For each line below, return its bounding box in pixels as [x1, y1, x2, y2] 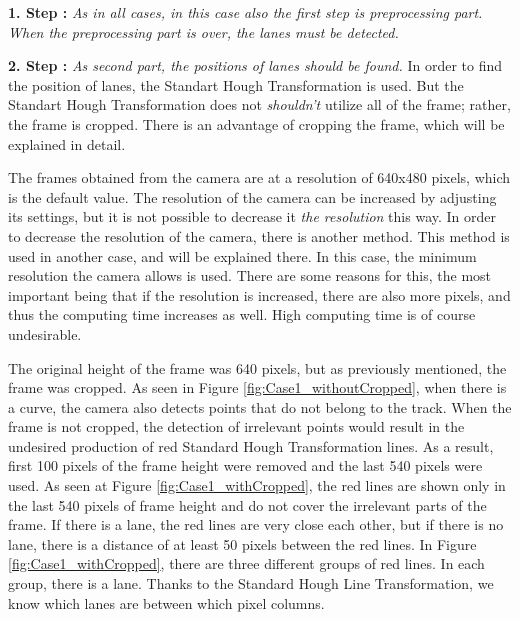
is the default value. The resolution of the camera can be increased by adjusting [8, 186, 497, 207]
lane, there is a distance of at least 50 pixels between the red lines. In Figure [8, 533, 477, 554]
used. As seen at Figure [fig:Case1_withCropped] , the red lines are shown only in [8, 475, 506, 496]
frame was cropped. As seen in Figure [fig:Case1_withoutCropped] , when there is [8, 377, 507, 398]
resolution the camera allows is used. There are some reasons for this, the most [8, 265, 492, 286]
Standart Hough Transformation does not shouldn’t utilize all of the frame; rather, [8, 94, 511, 115]
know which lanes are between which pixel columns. [8, 592, 325, 613]
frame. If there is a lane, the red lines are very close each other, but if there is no [8, 514, 504, 535]
